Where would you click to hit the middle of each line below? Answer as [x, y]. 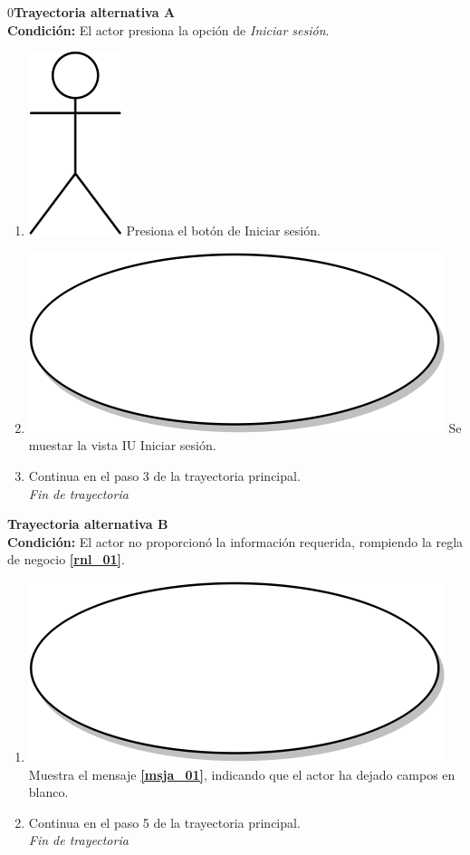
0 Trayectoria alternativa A [91, 12]
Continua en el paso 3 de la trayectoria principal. [164, 475]
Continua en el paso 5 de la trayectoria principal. [164, 822]
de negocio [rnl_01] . [66, 559]
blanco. [48, 792]
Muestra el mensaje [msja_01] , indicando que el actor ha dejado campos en [242, 774]
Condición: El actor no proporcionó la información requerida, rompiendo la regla [235, 541]
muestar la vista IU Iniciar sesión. [122, 445]
